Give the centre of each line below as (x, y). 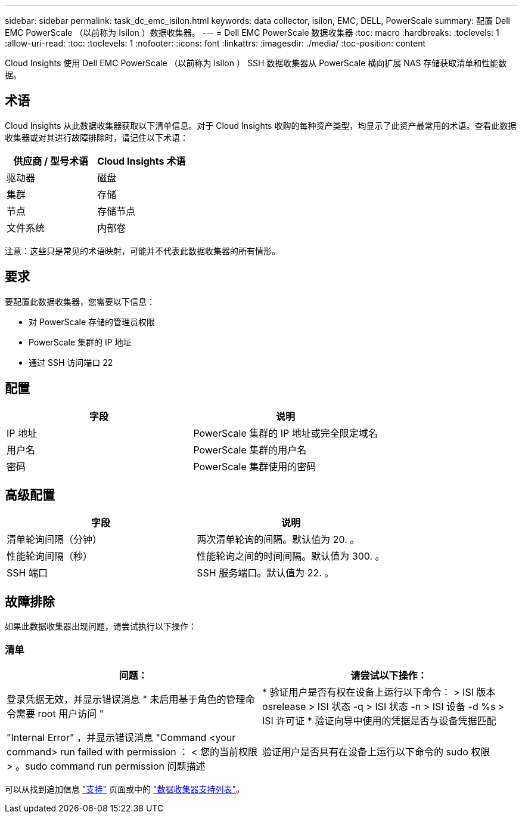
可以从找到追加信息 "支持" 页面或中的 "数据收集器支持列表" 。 (125, 789)
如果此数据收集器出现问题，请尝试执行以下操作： (101, 626)
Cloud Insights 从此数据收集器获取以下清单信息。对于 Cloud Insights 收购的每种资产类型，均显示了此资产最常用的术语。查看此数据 (261, 125)
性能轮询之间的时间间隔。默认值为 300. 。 (291, 556)
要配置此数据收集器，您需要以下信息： (80, 301)
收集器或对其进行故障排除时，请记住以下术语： (97, 137)
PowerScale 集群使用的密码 (255, 466)
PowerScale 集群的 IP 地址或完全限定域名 (285, 433)
